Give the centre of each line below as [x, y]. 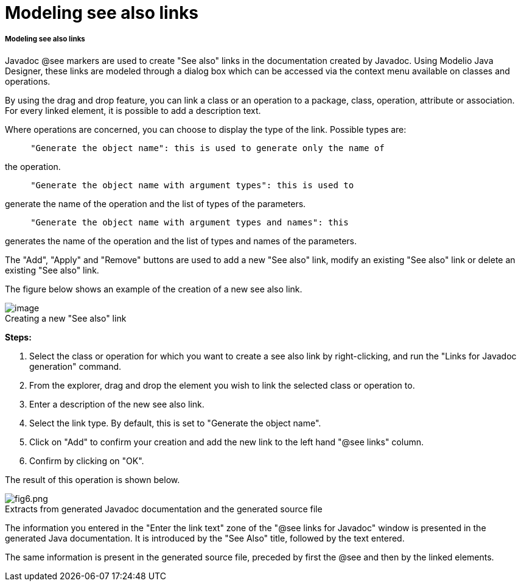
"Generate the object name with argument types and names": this [190, 222]
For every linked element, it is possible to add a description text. [133, 110]
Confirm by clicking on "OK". [87, 461]
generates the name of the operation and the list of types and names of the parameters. [181, 241]
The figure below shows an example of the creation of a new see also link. [154, 289]
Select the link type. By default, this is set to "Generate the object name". [175, 423]
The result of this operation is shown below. [93, 479]
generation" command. [75, 366]
